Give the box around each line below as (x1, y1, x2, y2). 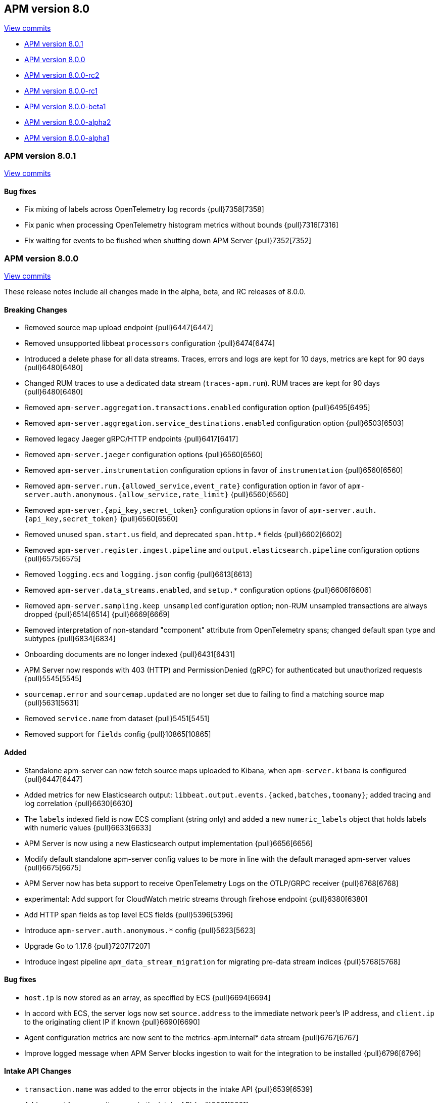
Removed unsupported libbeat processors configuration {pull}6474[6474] (24, 339, 275, 348)
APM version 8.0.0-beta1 (24, 102, 106, 111)
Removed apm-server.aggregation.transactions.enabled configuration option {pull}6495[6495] (24, 403, 370, 412)
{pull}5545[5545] (24, 674, 82, 683)
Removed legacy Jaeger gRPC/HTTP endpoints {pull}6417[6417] (24, 434, 238, 444)
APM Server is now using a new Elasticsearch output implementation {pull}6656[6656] (24, 839, 313, 848)
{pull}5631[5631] (24, 698, 79, 708)
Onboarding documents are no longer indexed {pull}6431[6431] (24, 650, 235, 659)
